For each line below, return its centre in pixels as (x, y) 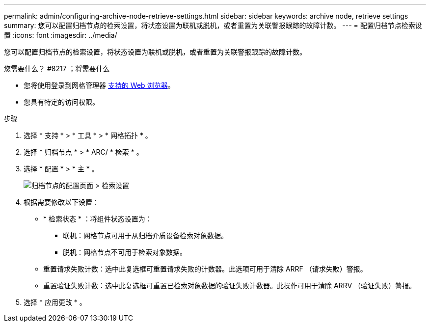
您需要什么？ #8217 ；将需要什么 (57, 68)
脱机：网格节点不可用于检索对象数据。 (125, 252)
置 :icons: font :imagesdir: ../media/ (61, 35)
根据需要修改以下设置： (61, 202)
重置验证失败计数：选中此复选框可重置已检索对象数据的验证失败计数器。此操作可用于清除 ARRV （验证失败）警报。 (229, 285)
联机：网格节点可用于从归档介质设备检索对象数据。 (145, 235)
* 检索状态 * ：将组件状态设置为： (98, 219)
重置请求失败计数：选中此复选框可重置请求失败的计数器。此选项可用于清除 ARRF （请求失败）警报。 (205, 269)
